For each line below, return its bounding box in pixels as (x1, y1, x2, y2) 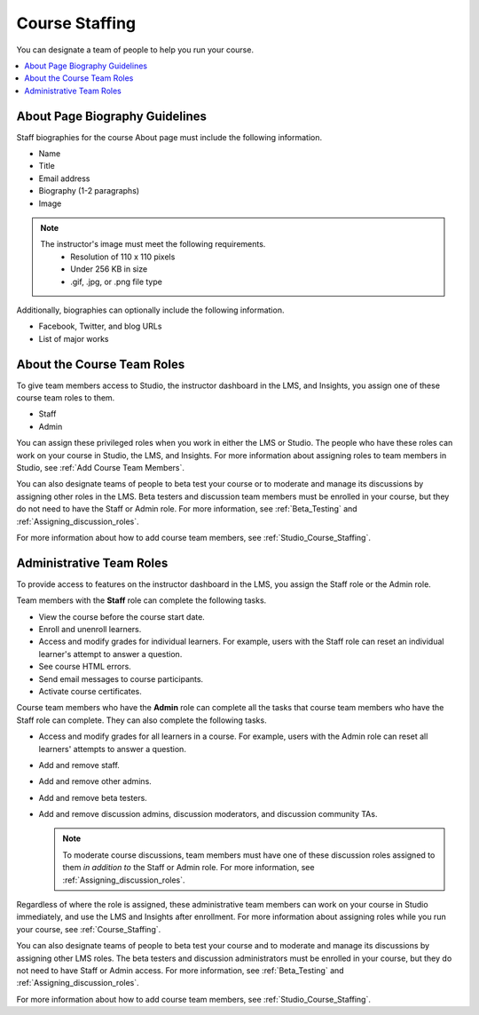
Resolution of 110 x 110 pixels (70, 251, 176, 262)
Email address (38, 173, 90, 184)
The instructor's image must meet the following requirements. (40, 239, 266, 250)
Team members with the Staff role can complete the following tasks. (16, 595, 267, 606)
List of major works (38, 333, 110, 344)
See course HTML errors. (38, 662, 132, 672)
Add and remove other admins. (38, 776, 153, 787)
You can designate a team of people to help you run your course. (16, 44, 255, 55)
